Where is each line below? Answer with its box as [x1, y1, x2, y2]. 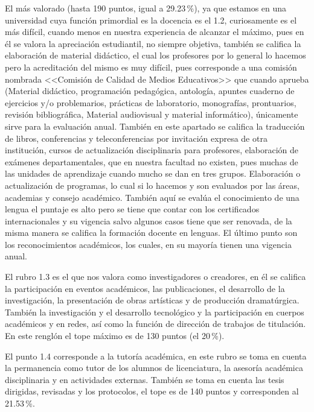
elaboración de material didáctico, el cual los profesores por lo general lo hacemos [5, 49, 306, 62]
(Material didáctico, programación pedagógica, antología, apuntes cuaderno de [5, 84, 295, 97]
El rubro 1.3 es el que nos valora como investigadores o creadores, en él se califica [5, 270, 306, 283]
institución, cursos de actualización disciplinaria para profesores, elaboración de [5, 144, 299, 156]
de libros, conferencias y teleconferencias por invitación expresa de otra [5, 132, 268, 144]
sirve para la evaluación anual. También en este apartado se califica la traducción [5, 119, 305, 132]
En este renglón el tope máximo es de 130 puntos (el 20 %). [5, 329, 225, 342]
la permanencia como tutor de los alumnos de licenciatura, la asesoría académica [5, 361, 303, 374]
